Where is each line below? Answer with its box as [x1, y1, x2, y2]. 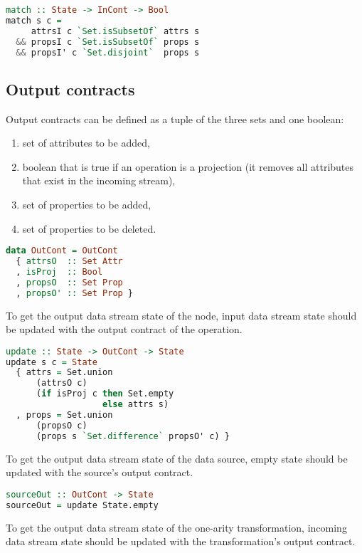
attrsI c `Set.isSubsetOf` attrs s [31, 26, 200, 36]
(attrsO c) [36, 378, 87, 389]
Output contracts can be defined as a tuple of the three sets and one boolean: [6, 111, 344, 126]
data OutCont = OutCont [6, 246, 118, 256]
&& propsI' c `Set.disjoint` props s [16, 47, 200, 58]
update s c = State [6, 357, 97, 367]
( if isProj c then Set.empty [36, 389, 174, 399]
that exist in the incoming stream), [22, 173, 176, 188]
